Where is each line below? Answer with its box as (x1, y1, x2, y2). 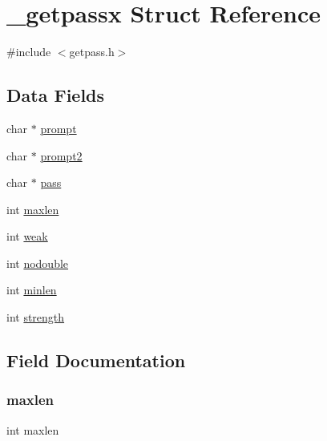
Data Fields (6, 83, 105, 107)
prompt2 (40, 147, 83, 164)
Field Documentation (6, 348, 186, 373)
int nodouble (6, 254, 69, 271)
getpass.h (69, 43, 115, 60)
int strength (6, 309, 65, 326)
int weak (6, 228, 48, 245)
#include (6, 43, 51, 60)
